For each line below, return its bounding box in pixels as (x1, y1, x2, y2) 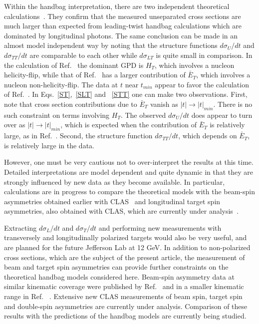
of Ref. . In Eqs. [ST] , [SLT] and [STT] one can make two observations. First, (4, 89, 248, 99)
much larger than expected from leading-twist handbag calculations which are (4, 20, 242, 31)
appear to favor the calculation (155, 79, 249, 89)
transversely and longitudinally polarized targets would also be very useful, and (4, 232, 247, 243)
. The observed (120, 109, 166, 120)
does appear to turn (191, 109, 253, 120)
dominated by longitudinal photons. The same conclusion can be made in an (4, 30, 238, 40)
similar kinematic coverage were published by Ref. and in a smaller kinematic (4, 281, 244, 292)
